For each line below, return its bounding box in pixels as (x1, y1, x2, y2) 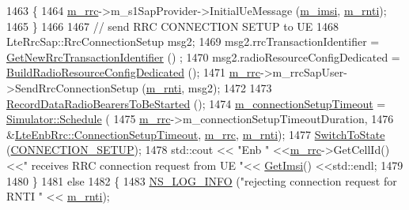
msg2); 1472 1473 (187, 79, 272, 96)
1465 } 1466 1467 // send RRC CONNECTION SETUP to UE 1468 (6, 17, 339, 34)
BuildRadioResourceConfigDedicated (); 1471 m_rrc (6, 64, 261, 81)
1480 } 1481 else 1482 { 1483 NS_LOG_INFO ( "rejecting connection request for (6, 172, 397, 189)
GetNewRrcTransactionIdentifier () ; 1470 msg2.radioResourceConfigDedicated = (6, 48, 400, 65)
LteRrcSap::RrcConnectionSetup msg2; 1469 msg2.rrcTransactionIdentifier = (6, 33, 380, 50)
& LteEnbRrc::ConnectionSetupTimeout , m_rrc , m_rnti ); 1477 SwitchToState (6, 126, 385, 142)
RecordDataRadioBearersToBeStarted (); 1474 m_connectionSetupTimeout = (6, 95, 386, 111)
